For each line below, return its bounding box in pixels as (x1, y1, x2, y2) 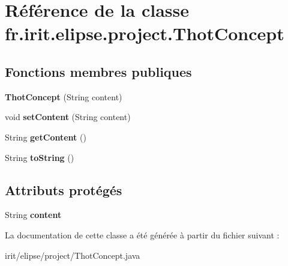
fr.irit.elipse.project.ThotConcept (5, 21, 284, 46)
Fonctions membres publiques (5, 62, 192, 80)
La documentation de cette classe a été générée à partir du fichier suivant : (5, 228, 280, 241)
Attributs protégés (5, 180, 122, 199)
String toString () (5, 151, 74, 163)
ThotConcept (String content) (5, 90, 122, 103)
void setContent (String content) (5, 110, 131, 123)
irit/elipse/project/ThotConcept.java (5, 249, 140, 261)
